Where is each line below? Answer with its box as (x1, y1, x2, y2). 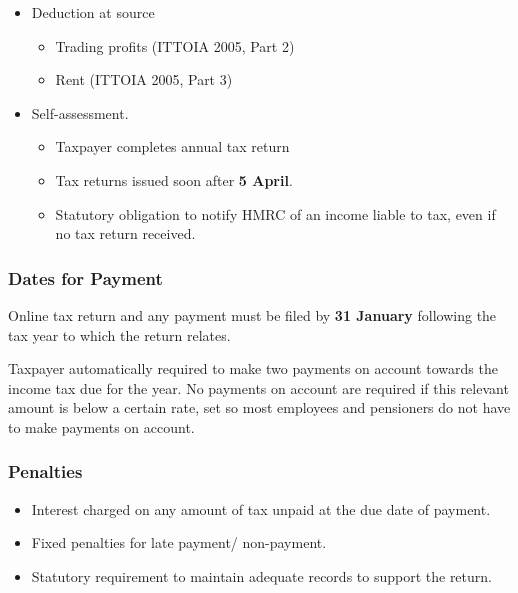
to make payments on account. (8, 416, 195, 437)
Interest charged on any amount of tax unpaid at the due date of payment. (31, 498, 491, 519)
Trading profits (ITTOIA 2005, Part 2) (55, 35, 295, 56)
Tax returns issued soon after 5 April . (55, 169, 293, 190)
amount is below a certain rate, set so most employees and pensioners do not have (8, 397, 511, 418)
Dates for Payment (8, 265, 163, 290)
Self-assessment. (31, 102, 129, 123)
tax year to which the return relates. (8, 324, 231, 345)
